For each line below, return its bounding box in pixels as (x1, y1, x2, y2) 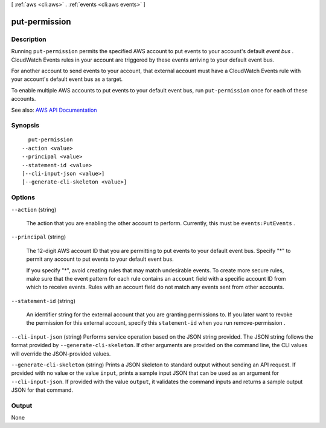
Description (11, 35, 46, 43)
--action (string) (11, 206, 57, 213)
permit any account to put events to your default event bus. (26, 255, 174, 263)
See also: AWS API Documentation (11, 106, 97, 113)
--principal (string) (11, 233, 66, 241)
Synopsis (11, 121, 39, 130)
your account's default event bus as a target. (11, 75, 123, 83)
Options (11, 193, 36, 202)
